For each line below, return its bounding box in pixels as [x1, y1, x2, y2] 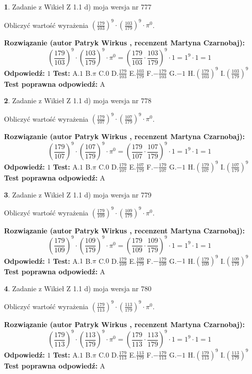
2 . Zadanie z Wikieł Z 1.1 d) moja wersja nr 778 [4, 95, 152, 106]
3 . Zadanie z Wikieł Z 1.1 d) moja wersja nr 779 [4, 189, 152, 199]
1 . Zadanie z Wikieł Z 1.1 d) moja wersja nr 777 [4, 1, 152, 11]
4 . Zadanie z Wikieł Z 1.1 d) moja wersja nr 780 [4, 283, 152, 293]
